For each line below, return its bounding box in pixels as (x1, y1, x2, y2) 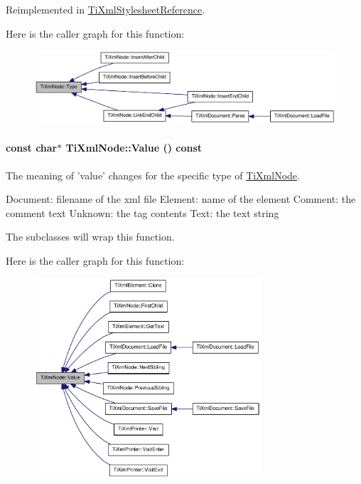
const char (6, 140, 58, 155)
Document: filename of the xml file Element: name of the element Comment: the (6, 191, 356, 206)
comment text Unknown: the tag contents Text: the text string (6, 205, 279, 220)
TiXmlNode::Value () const (65, 140, 203, 155)
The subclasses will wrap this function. (6, 229, 175, 244)
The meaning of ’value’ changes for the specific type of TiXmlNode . (6, 167, 300, 182)
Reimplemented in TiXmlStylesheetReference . (6, 2, 205, 16)
